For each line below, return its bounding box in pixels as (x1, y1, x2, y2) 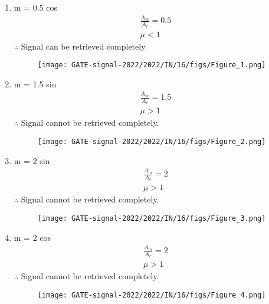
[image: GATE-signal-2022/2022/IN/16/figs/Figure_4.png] (37, 290, 266, 299)
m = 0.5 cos (14, 1, 57, 13)
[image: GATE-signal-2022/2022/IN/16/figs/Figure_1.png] (37, 61, 266, 70)
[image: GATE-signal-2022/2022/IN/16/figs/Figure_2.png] (37, 138, 266, 146)
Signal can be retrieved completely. (21, 40, 147, 52)
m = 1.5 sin (14, 77, 57, 90)
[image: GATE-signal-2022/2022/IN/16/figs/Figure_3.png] (37, 214, 266, 223)
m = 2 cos (14, 231, 51, 243)
